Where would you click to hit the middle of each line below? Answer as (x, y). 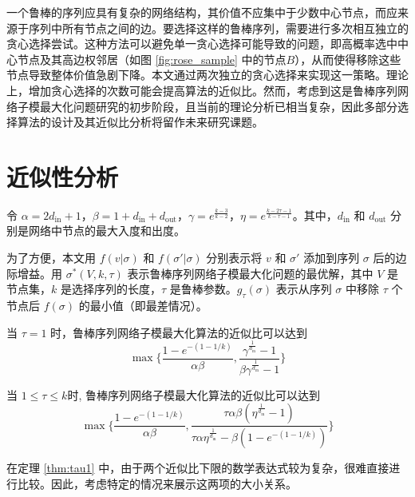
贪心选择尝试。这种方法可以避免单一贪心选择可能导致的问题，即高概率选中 (202, 44)
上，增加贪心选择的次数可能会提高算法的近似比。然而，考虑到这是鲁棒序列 (202, 90)
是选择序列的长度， (111, 289)
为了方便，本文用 (51, 258)
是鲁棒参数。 (203, 289)
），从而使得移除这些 (348, 59)
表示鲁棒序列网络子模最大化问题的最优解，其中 (250, 273)
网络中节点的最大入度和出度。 (107, 231)
